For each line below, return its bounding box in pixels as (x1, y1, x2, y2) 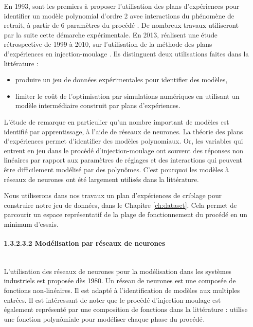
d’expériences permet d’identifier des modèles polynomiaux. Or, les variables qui (4, 136, 243, 146)
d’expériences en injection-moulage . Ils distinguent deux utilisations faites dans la (4, 48, 249, 58)
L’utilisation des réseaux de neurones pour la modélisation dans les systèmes (4, 266, 232, 276)
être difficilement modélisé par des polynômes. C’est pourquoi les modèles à (4, 164, 229, 174)
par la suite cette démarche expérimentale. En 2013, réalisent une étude (4, 29, 217, 39)
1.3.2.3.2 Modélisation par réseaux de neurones (4, 238, 165, 248)
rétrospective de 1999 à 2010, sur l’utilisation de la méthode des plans (4, 39, 212, 49)
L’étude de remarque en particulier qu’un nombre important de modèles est (4, 116, 229, 127)
